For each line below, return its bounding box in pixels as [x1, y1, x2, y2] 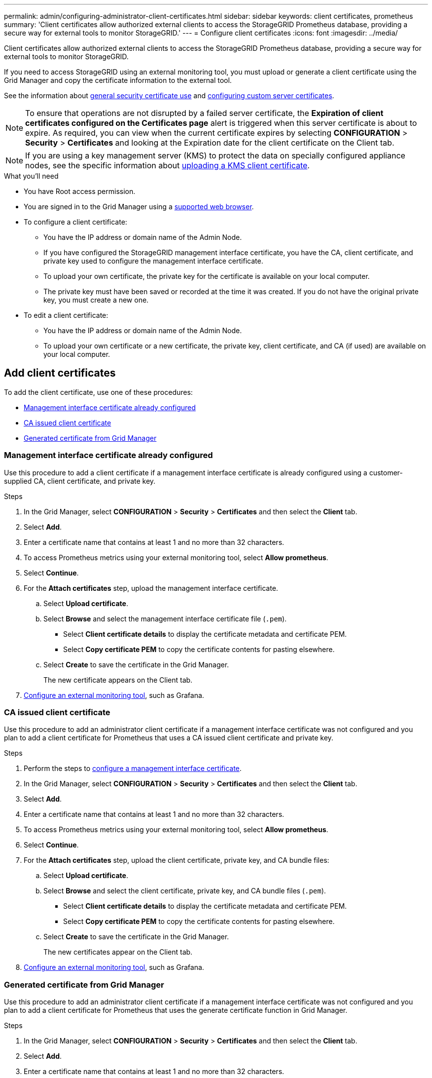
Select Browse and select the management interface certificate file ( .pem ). [43, 614, 287, 623]
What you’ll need [4, 172, 59, 180]
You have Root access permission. [24, 187, 136, 195]
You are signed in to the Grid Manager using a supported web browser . [24, 202, 254, 211]
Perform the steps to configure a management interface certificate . [24, 764, 242, 773]
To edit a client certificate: [24, 311, 108, 319]
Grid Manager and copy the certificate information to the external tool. [4, 76, 232, 84]
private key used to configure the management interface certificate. [43, 257, 263, 265]
